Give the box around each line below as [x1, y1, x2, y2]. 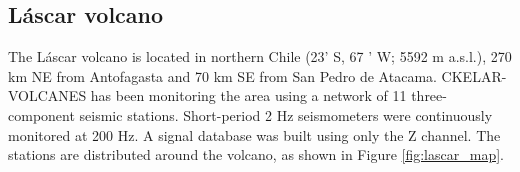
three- [411, 85, 447, 106]
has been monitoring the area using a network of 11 [90, 85, 407, 106]
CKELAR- [441, 65, 507, 86]
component [8, 104, 75, 125]
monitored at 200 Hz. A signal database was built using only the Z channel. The [8, 124, 501, 145]
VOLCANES [8, 85, 87, 106]
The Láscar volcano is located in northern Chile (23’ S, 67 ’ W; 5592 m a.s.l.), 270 [8, 46, 512, 67]
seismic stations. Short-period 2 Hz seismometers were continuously [79, 104, 493, 125]
